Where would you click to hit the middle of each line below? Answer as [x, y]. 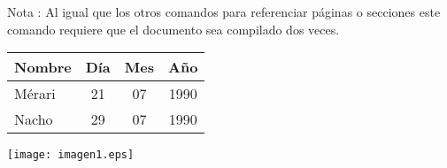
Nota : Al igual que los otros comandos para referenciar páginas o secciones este [224, 11]
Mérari [35, 94]
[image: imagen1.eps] [71, 155]
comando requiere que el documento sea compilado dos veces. [173, 29]
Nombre [43, 67]
